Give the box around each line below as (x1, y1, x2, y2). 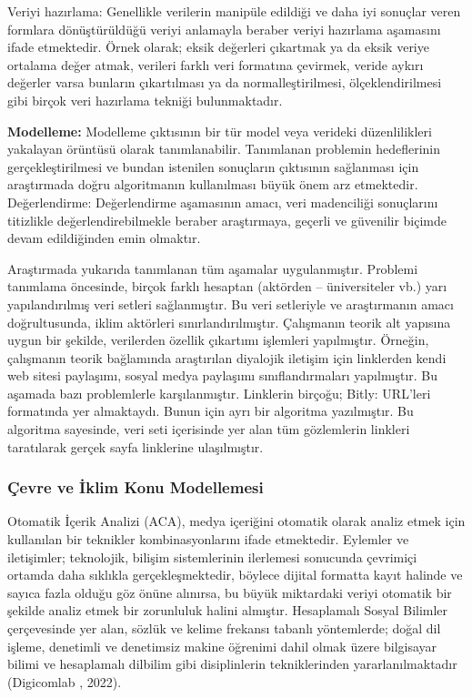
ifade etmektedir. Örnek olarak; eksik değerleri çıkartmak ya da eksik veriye (7, 37, 429, 56)
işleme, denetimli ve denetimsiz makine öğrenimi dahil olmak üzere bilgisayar (7, 636, 437, 655)
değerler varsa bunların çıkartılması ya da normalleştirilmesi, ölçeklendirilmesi (7, 73, 442, 92)
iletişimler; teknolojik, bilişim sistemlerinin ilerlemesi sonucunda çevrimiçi (7, 547, 417, 566)
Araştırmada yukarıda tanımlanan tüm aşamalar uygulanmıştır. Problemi (7, 258, 418, 278)
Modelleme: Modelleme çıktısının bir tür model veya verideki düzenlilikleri (7, 121, 432, 140)
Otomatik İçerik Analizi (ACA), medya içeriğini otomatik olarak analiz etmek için (7, 511, 466, 531)
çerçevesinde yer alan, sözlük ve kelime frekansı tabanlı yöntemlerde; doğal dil (7, 619, 441, 638)
